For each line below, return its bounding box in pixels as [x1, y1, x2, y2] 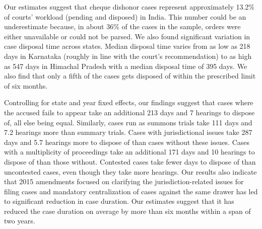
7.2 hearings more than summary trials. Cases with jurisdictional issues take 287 [4, 127, 252, 137]
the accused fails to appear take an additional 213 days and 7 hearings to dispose [4, 107, 255, 117]
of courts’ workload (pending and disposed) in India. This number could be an [4, 11, 246, 22]
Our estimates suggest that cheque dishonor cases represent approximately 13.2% [4, 2, 254, 12]
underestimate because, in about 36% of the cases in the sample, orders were [4, 21, 241, 32]
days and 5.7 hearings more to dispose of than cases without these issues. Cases [4, 136, 250, 147]
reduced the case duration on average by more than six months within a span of [4, 205, 251, 216]
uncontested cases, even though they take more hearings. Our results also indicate [4, 166, 257, 177]
